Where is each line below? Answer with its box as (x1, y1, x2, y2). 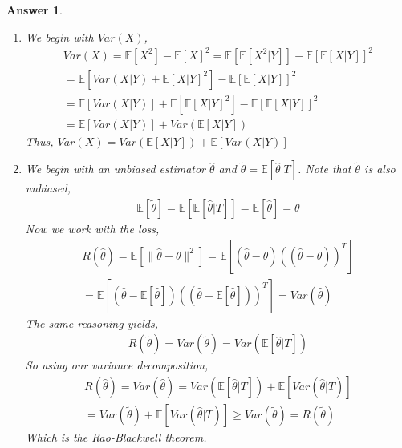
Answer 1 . (6, 2, 63, 18)
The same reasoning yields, (25, 314, 158, 331)
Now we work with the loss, (25, 220, 160, 237)
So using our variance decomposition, (25, 357, 209, 373)
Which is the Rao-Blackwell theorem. (25, 428, 207, 445)
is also (364, 160, 396, 177)
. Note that (297, 160, 351, 177)
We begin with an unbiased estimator (25, 160, 205, 177)
